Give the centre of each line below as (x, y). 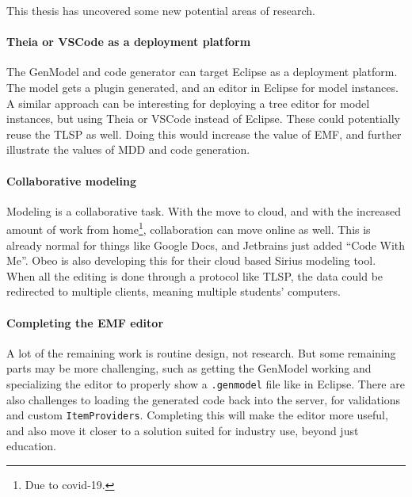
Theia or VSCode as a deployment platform (129, 42)
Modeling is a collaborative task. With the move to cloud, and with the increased (204, 210)
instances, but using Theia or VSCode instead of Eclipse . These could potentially (203, 119)
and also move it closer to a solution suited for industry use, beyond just (183, 430)
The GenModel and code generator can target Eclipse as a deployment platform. (202, 72)
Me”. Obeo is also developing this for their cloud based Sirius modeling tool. (191, 260)
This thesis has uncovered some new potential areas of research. (161, 10)
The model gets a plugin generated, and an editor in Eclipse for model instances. (202, 87)
